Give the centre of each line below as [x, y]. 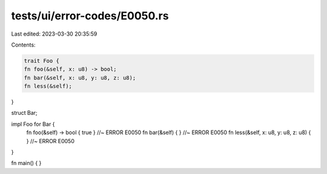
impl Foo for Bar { [33, 124]
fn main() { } [26, 163]
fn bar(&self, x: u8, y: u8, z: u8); [80, 78]
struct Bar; [24, 113]
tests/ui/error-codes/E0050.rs [90, 16]
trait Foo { [42, 61]
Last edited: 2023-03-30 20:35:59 [54, 34]
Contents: [23, 45]
